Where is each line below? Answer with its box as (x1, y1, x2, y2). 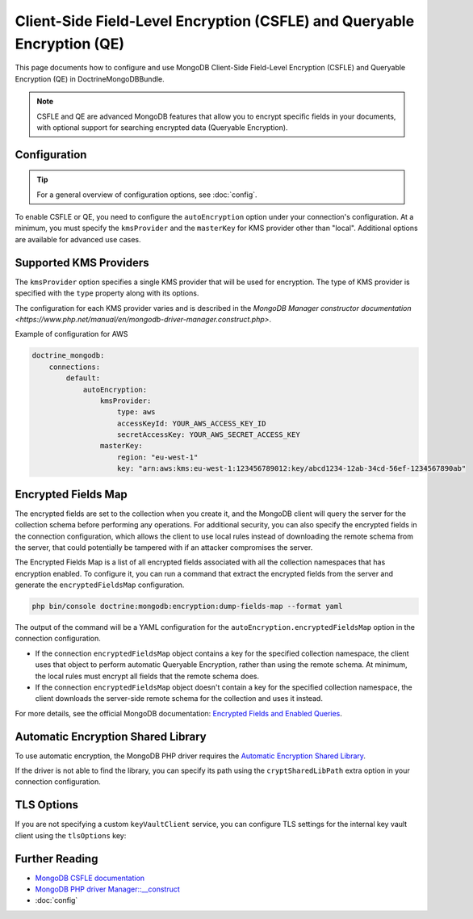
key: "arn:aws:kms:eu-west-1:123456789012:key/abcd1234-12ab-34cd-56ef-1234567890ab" (117, 464, 467, 473)
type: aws (117, 408, 157, 417)
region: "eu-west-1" (117, 452, 199, 462)
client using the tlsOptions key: (15, 830, 127, 840)
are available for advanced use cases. (15, 234, 141, 244)
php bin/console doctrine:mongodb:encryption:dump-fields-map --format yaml (31, 602, 343, 611)
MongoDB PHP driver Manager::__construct (35, 884, 181, 894)
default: (65, 374, 101, 383)
